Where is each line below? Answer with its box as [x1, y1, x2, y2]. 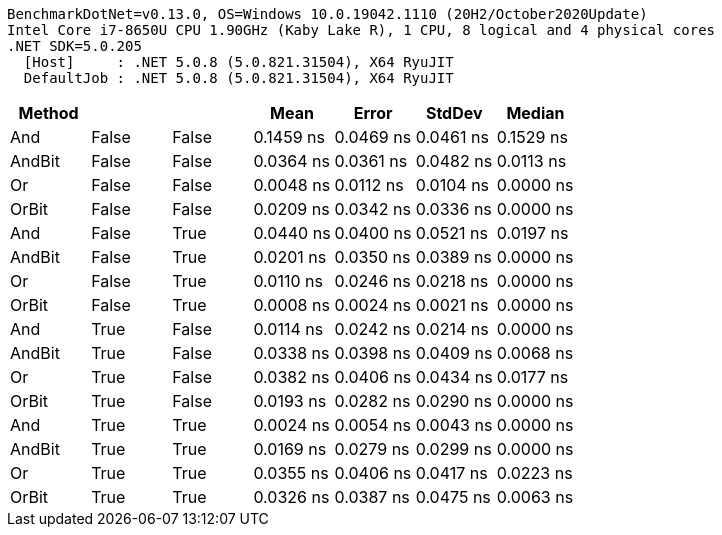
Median [506, 103, 565, 123]
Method [18, 103, 79, 123]
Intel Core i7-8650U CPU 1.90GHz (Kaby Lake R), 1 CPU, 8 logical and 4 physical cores [7, 22, 716, 38]
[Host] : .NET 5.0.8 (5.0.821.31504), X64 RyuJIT [23, 54, 454, 70]
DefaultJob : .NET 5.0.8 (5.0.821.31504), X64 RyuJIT [23, 70, 454, 86]
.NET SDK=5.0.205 [7, 38, 142, 54]
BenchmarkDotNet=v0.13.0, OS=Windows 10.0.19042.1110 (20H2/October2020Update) [7, 6, 648, 22]
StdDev [425, 103, 483, 123]
